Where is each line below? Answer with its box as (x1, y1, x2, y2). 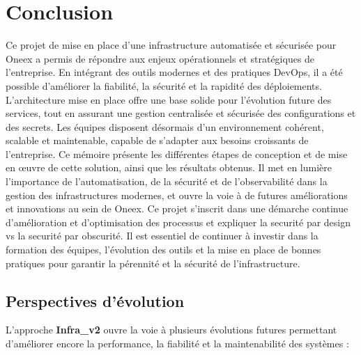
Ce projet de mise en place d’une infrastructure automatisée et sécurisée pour (6, 38, 337, 52)
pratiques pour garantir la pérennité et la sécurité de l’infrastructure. (6, 255, 300, 270)
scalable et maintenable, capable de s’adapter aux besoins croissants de (6, 133, 309, 148)
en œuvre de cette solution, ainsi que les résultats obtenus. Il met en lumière (6, 160, 332, 175)
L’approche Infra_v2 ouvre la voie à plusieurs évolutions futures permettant (6, 322, 337, 337)
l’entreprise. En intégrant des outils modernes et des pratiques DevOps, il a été (6, 65, 343, 79)
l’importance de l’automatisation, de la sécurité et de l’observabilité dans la (6, 174, 328, 189)
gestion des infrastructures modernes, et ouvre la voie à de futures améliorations (6, 187, 348, 202)
